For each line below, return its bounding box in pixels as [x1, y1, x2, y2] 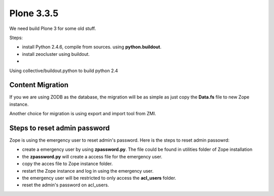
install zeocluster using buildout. [22, 51, 90, 57]
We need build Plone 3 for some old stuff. [9, 25, 96, 31]
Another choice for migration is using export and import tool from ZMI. [9, 111, 156, 117]
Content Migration [9, 81, 68, 89]
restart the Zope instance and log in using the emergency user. [22, 168, 154, 174]
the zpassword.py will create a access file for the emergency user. [22, 153, 162, 159]
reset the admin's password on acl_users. [22, 182, 109, 188]
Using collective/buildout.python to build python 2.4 [9, 68, 118, 74]
